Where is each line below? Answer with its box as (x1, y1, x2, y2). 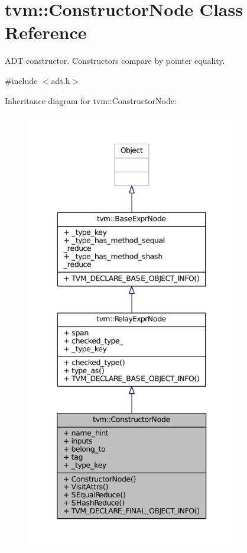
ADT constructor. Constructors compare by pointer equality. (5, 54, 225, 67)
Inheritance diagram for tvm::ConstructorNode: (5, 94, 177, 106)
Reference (5, 20, 87, 44)
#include (5, 74, 38, 86)
